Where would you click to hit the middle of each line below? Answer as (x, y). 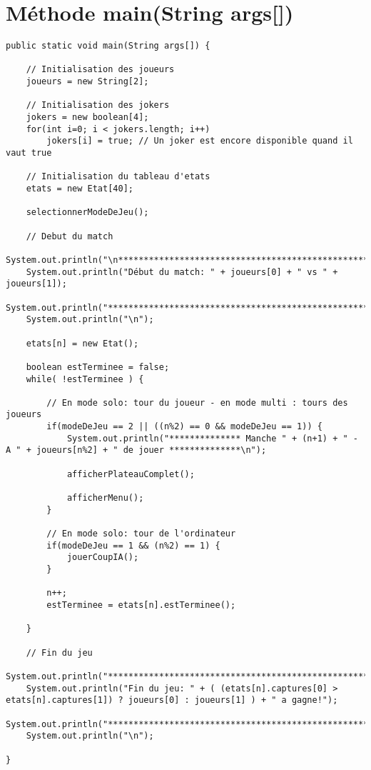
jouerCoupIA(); (103, 557)
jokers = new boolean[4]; (87, 117)
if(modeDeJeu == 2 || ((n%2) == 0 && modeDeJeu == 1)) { (184, 427)
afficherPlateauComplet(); (131, 474)
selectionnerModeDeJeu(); (87, 212)
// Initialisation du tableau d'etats (118, 177)
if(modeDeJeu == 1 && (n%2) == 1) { (133, 545)
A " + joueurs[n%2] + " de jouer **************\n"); (136, 450)
